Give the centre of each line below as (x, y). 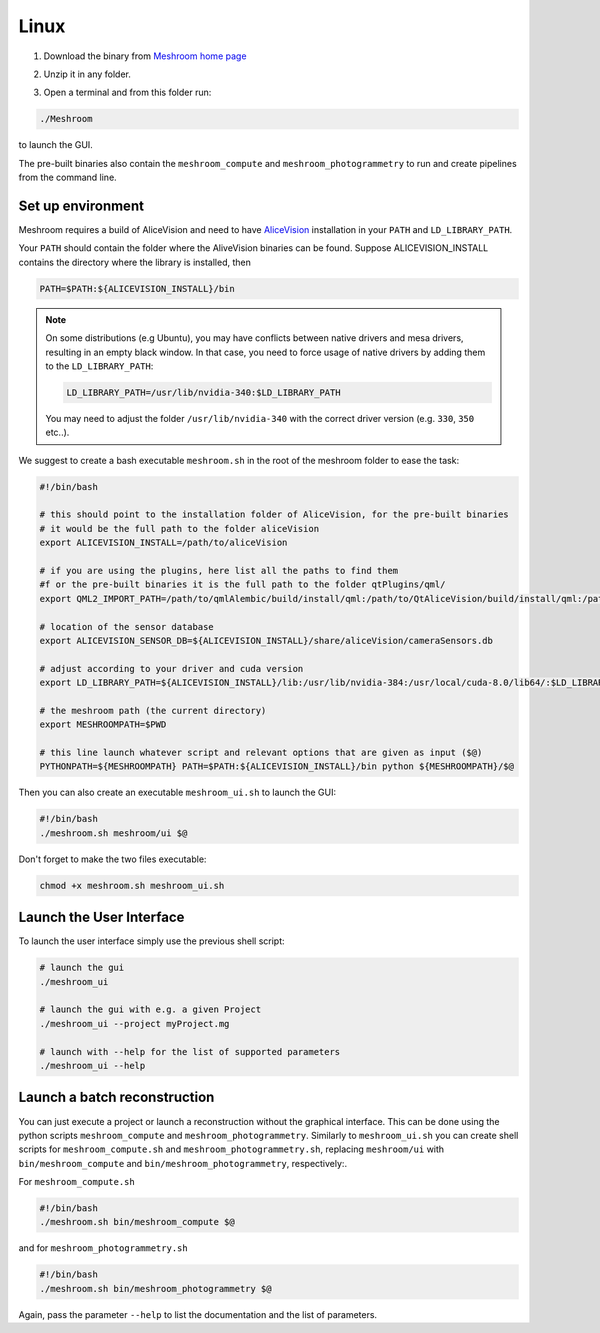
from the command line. (67, 177)
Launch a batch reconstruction (116, 1097)
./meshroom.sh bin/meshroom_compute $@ (137, 1222)
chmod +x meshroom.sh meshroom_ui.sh (132, 885)
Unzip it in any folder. (87, 74)
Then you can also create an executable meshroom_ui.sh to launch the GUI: (177, 792)
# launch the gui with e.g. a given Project (150, 1009)
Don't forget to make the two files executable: (112, 859)
